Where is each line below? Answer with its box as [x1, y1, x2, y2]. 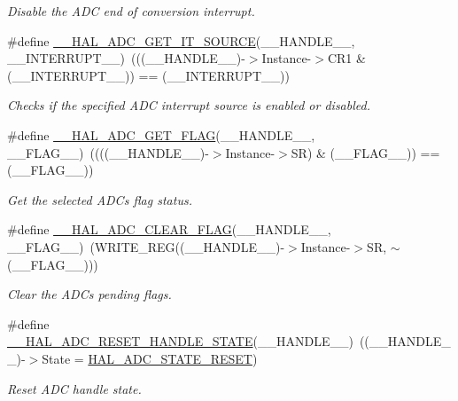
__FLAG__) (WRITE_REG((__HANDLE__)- [7, 237, 285, 256]
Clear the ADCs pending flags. [7, 285, 172, 303]
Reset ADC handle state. [7, 379, 142, 397]
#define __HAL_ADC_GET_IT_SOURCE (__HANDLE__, [7, 31, 355, 50]
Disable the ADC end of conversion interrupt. [7, 2, 255, 20]
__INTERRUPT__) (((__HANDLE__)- [7, 49, 245, 67]
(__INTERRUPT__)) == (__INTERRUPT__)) [7, 66, 290, 84]
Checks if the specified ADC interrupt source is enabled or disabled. [7, 96, 370, 114]
